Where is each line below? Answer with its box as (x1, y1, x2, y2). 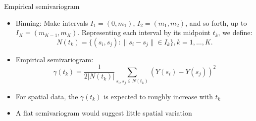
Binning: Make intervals (15, 17, 88, 28)
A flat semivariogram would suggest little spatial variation (15, 108, 192, 118)
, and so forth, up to (185, 17, 247, 28)
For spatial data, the (15, 91, 78, 101)
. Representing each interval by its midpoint (77, 27, 210, 38)
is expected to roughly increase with (103, 91, 213, 101)
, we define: (218, 27, 253, 38)
